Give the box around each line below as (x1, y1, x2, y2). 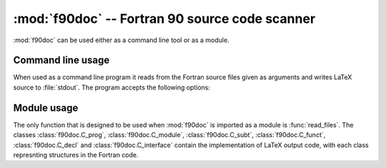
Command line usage (13, 54, 110, 66)
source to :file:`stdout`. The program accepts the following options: (13, 83, 211, 92)
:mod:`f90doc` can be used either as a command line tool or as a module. (13, 36, 229, 44)
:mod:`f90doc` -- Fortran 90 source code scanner (13, 11, 316, 26)
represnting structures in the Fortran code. (13, 150, 139, 159)
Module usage (13, 102, 79, 114)
